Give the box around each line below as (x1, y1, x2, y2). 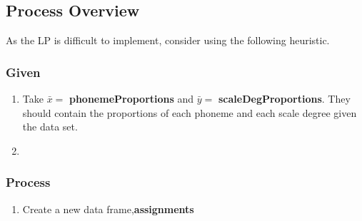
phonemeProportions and (69, 91, 194, 106)
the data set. (22, 119, 78, 134)
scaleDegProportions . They (218, 91, 351, 106)
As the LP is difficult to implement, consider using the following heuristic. (6, 33, 330, 48)
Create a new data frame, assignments (22, 201, 194, 216)
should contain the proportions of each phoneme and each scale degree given (22, 105, 357, 120)
